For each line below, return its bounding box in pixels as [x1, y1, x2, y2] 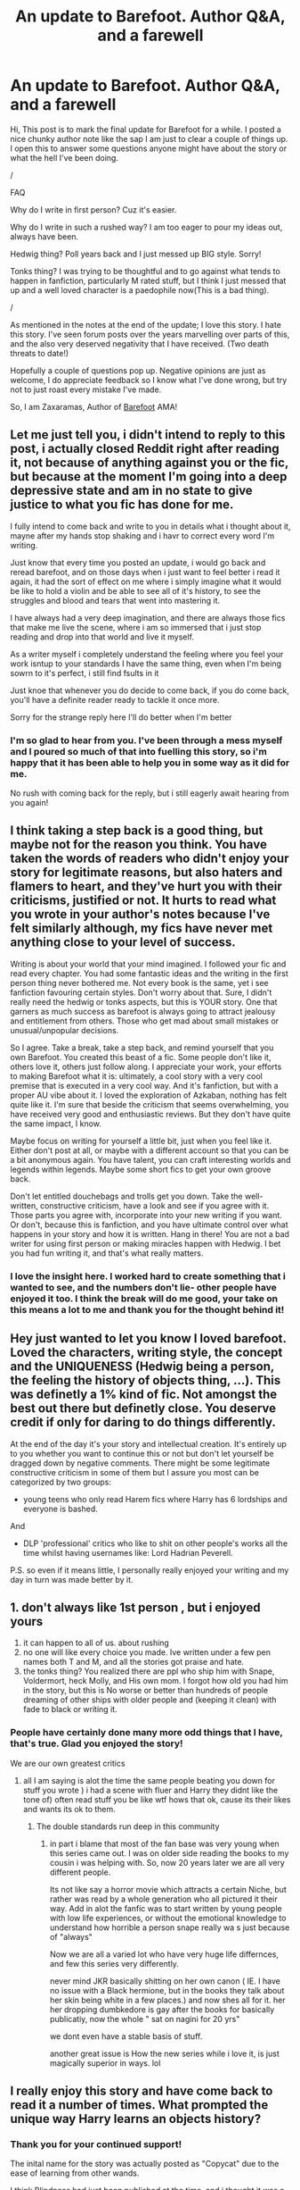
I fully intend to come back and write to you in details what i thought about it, [10, 521, 291, 531]
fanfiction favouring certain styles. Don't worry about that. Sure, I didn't [10, 987, 272, 998]
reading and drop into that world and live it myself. [10, 631, 195, 642]
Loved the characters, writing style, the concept [10, 1345, 283, 1360]
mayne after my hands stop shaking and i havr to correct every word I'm [10, 530, 275, 541]
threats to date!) [10, 347, 69, 358]
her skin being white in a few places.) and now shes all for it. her [49, 1994, 286, 2005]
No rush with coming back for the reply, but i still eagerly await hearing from [10, 788, 289, 798]
